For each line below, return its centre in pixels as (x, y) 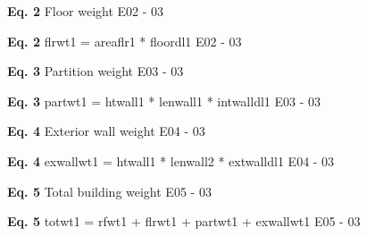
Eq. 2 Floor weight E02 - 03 (86, 11)
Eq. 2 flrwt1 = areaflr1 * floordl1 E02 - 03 (125, 41)
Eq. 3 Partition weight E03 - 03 (96, 71)
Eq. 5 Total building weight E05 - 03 (109, 191)
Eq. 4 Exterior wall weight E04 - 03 (106, 131)
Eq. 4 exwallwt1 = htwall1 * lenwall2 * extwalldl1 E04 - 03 (171, 160)
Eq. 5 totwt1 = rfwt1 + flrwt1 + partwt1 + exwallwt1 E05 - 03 (184, 221)
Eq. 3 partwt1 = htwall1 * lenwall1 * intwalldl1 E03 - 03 (164, 101)
